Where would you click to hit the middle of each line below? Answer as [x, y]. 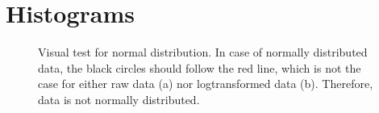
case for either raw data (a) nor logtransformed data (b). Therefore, [206, 84]
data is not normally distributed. [119, 99]
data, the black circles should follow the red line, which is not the [200, 67]
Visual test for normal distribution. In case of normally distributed [203, 52]
